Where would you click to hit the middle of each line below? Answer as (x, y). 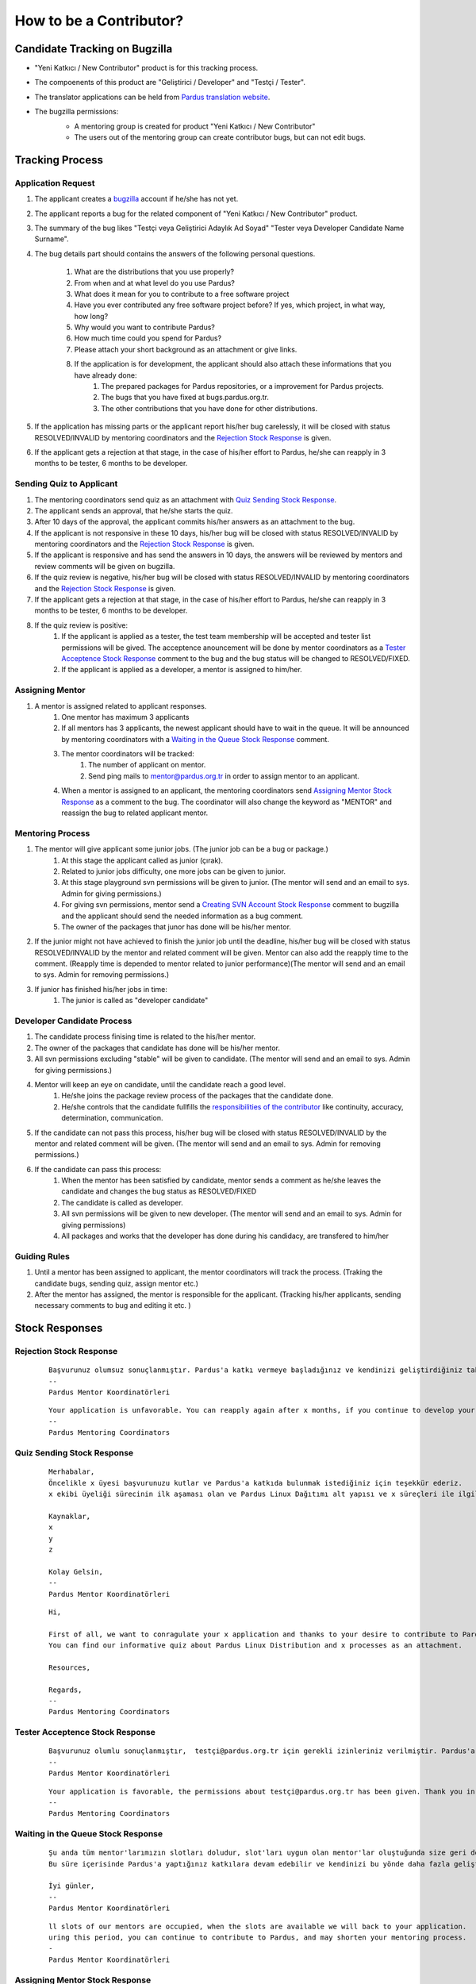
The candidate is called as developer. (123, 1202)
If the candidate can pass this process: (98, 1169)
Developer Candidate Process (73, 1021)
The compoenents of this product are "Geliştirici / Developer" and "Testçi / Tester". (170, 83)
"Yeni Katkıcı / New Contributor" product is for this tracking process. (146, 68)
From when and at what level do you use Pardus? (155, 283)
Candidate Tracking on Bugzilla (94, 49)
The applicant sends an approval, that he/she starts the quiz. (134, 510)
